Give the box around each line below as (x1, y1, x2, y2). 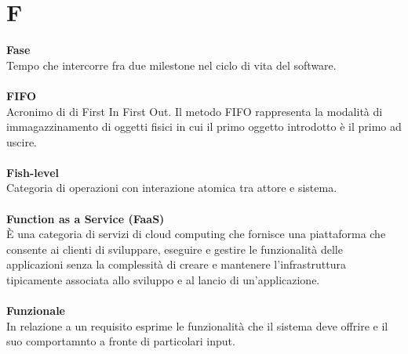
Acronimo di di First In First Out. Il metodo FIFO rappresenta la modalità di (6, 103, 383, 119)
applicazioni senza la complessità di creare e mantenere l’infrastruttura (6, 256, 346, 273)
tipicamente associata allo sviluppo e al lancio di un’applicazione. (6, 272, 320, 288)
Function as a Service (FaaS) (6, 210, 165, 226)
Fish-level (6, 164, 60, 180)
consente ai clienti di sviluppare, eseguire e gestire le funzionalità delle (6, 240, 343, 257)
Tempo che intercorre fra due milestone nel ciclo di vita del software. (6, 56, 337, 73)
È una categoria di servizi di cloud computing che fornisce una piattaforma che (6, 226, 386, 242)
